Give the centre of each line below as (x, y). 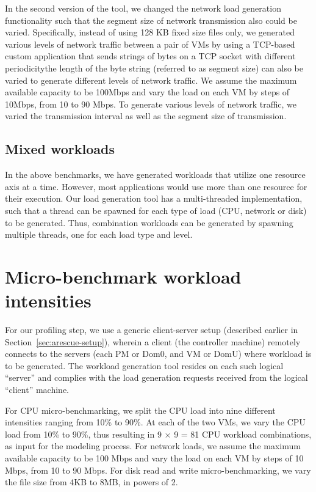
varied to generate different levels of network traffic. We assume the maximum (151, 80)
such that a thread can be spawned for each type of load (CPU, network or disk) (156, 210)
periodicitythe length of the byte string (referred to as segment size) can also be (154, 68)
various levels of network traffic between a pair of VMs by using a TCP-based (150, 44)
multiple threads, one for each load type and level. (99, 234)
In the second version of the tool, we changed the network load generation (143, 8)
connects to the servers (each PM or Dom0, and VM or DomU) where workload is (158, 354)
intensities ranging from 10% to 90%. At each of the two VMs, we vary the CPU (155, 422)
